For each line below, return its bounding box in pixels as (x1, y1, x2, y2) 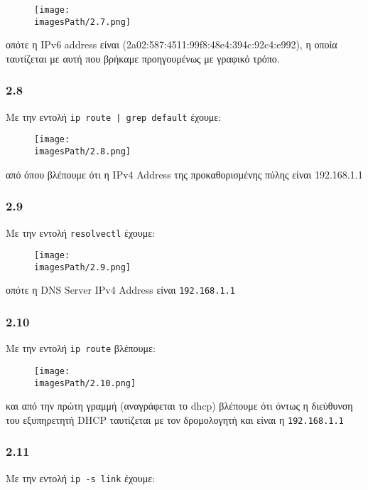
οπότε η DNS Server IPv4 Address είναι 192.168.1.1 (6, 282, 235, 297)
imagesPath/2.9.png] (34, 262, 131, 272)
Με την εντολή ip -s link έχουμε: (6, 470, 156, 485)
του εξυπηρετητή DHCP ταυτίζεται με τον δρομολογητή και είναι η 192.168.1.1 (6, 412, 344, 427)
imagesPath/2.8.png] (34, 147, 131, 157)
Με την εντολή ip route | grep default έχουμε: (6, 109, 222, 124)
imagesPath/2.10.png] (34, 378, 136, 388)
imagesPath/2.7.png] (34, 16, 131, 27)
